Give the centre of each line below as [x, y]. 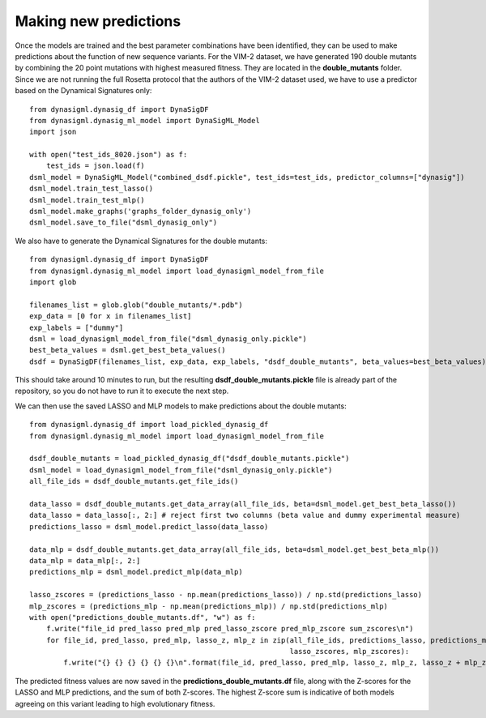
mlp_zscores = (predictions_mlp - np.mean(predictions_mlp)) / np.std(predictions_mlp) [209, 606]
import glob [53, 282]
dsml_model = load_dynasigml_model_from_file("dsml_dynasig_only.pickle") [181, 470]
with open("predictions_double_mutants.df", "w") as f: [143, 617]
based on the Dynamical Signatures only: [83, 91]
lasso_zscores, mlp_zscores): [350, 652]
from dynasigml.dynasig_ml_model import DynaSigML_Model [145, 120]
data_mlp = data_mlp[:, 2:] [85, 560]
